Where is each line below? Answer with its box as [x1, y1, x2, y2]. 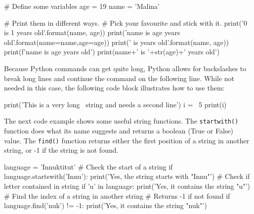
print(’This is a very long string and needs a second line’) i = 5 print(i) [4, 99, 227, 109]
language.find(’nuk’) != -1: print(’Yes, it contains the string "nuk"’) [4, 200, 207, 211]
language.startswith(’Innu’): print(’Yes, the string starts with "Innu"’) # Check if [4, 171, 250, 181]
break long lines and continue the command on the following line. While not [4, 73, 235, 83]
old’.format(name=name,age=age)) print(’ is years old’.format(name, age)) [4, 37, 229, 47]
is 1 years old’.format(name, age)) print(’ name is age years [4, 27, 180, 38]
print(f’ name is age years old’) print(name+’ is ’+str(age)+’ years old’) [4, 46, 220, 57]
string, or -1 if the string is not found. [4, 145, 119, 155]
